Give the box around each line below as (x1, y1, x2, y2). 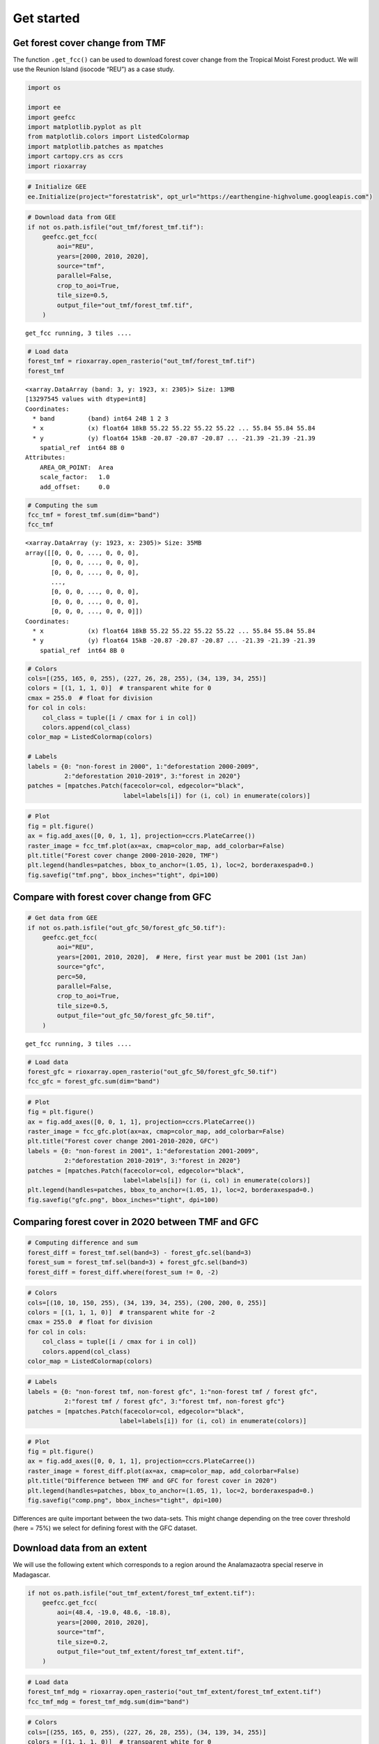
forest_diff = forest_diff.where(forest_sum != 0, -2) (27, 1268, 219, 1276)
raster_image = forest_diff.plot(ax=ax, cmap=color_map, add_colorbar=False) (27, 1467, 300, 1475)
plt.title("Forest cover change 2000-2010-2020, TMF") (27, 851, 219, 859)
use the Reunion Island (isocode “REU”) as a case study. (13, 65, 175, 73)
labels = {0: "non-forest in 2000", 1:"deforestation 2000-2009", (27, 762, 259, 770)
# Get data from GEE (27, 914, 98, 922)
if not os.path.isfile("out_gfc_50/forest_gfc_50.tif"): (27, 924, 226, 931)
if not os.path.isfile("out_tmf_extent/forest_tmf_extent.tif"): (27, 1589, 256, 1597)
